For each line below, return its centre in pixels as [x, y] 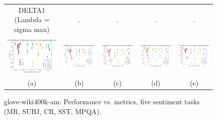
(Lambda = [32, 19]
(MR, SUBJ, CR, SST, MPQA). [53, 111]
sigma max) [32, 29]
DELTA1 [32, 10]
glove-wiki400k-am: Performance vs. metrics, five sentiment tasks [102, 102]
